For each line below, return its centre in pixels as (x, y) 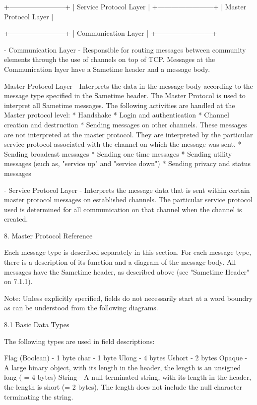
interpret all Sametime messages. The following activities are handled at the (120, 105)
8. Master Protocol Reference (48, 235)
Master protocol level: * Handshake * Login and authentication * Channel (117, 115)
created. (16, 219)
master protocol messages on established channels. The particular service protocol (128, 200)
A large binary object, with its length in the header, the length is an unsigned (123, 367)
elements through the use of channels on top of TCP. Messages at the (110, 59)
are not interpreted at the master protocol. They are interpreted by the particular (128, 134)
